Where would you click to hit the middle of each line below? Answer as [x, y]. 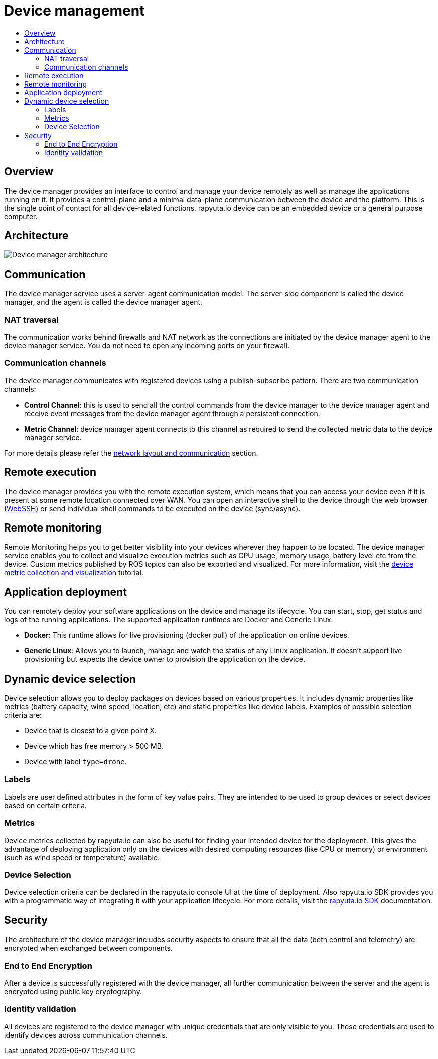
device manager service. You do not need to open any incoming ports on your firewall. [147, 346]
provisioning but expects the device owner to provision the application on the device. [165, 659]
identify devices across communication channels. [86, 1035]
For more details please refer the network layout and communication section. [131, 453]
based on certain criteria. [46, 805]
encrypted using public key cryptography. [73, 991]
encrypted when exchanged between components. [88, 948]
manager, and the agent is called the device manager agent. [103, 302]
